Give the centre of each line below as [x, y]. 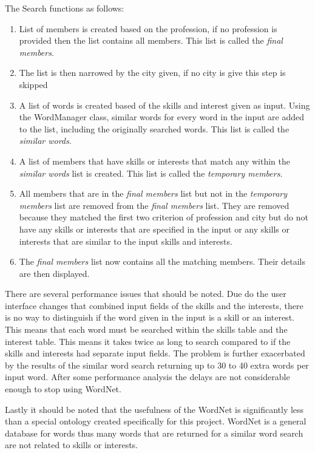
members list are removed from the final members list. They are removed [154, 205]
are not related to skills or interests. [72, 445]
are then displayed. [54, 273]
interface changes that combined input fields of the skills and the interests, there [154, 305]
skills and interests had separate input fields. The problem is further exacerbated [155, 353]
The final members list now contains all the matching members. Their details [162, 261]
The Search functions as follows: [65, 8]
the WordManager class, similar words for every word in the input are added [162, 117]
